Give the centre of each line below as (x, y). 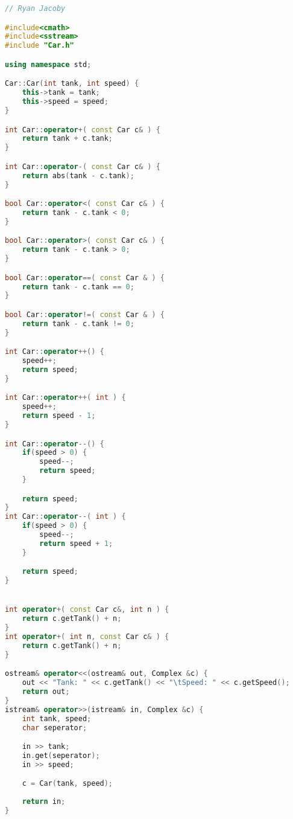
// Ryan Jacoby (35, 8)
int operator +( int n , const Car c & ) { (87, 637)
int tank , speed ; (57, 718)
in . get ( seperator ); (61, 755)
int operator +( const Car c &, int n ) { (87, 610)
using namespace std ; (48, 64)
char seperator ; (55, 727)
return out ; (46, 692)
